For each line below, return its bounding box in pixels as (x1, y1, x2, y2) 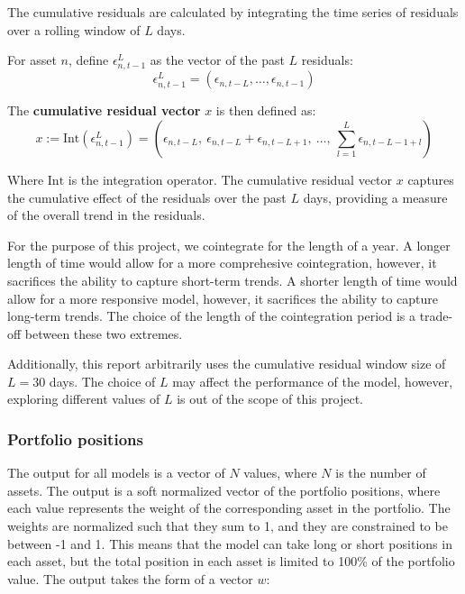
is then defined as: (215, 101, 316, 120)
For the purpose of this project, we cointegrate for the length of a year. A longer (7, 235, 451, 254)
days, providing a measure (303, 187, 448, 206)
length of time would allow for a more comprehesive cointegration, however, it (7, 253, 437, 272)
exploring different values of (7, 389, 160, 408)
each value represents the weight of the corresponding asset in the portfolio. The (7, 498, 451, 517)
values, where (243, 463, 317, 482)
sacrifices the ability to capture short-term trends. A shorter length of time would (7, 270, 458, 289)
